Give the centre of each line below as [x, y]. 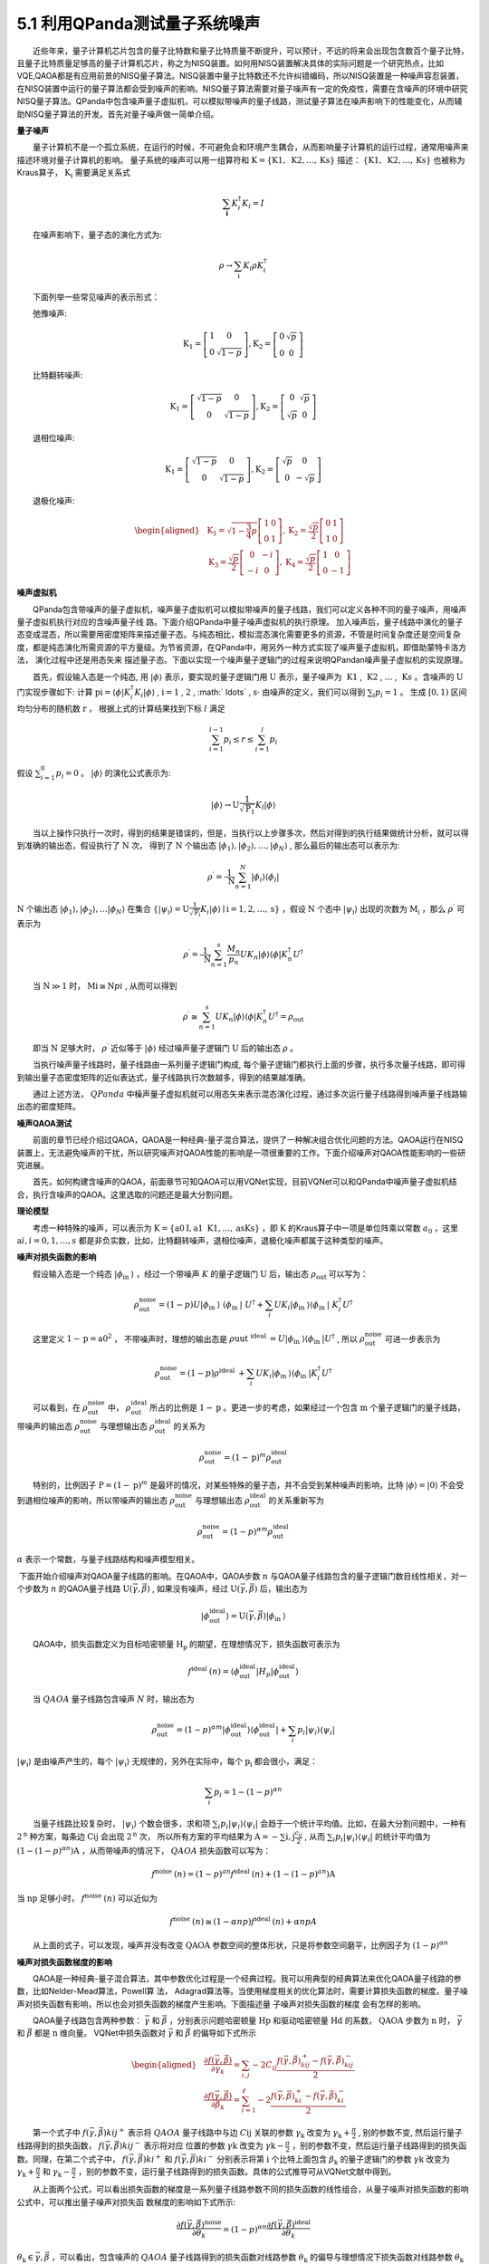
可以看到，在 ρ [60, 1407]
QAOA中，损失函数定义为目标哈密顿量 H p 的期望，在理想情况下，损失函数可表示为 [187, 1645]
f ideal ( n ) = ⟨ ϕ [214, 1670]
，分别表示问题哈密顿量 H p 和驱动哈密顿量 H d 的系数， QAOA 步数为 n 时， [312, 2020]
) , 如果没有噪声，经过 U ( [193, 1588]
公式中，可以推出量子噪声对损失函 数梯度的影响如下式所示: [126, 2202]
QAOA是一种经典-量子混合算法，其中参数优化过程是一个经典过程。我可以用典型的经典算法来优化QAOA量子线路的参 [247, 1978]
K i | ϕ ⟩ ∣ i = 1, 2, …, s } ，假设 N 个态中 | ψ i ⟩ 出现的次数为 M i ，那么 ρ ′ [328, 909]
